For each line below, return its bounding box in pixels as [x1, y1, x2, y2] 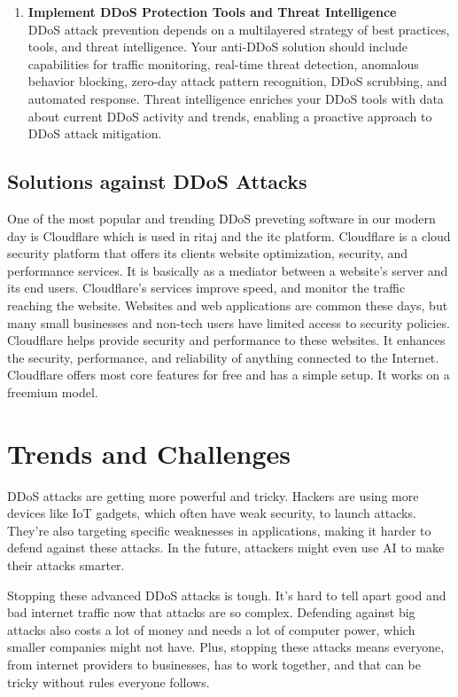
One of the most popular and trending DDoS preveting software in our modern [7, 208, 436, 227]
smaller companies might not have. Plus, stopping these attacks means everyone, [7, 638, 445, 656]
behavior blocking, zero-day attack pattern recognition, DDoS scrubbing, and [27, 72, 447, 90]
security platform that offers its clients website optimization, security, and [7, 244, 408, 262]
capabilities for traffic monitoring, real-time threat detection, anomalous [27, 54, 419, 73]
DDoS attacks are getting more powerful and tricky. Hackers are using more [7, 486, 419, 505]
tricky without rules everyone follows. [7, 672, 210, 691]
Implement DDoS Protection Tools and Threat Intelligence [27, 3, 397, 20]
